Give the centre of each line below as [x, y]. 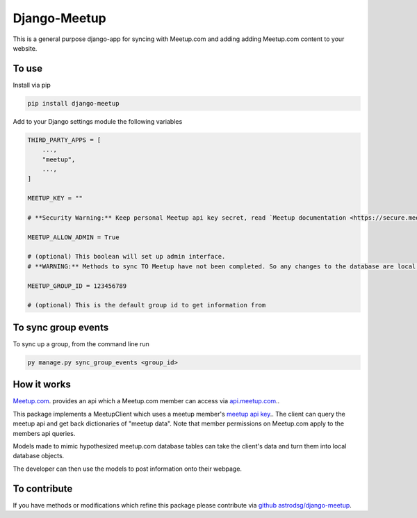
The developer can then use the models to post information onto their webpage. [128, 469]
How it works [42, 385]
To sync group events [61, 327]
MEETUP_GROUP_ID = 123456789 [77, 286]
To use [28, 68]
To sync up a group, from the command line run [81, 343]
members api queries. [44, 433]
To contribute [43, 488]
